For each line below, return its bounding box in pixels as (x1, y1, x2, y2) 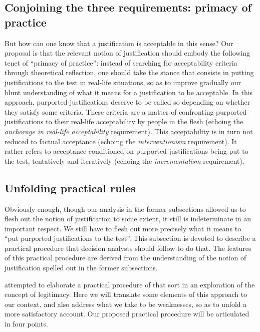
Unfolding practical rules (5, 180, 136, 195)
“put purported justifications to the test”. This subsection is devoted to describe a (5, 233, 256, 243)
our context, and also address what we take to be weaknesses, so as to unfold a (5, 298, 247, 309)
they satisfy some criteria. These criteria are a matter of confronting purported (5, 106, 247, 117)
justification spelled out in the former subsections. (5, 262, 158, 273)
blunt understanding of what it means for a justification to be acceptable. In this (5, 87, 253, 97)
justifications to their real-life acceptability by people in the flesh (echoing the (5, 116, 243, 127)
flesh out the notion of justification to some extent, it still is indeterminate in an (5, 213, 251, 224)
